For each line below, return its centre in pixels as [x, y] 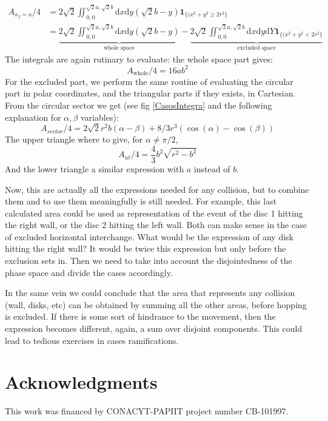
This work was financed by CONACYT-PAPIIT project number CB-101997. [147, 411]
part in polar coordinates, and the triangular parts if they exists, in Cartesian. [150, 93]
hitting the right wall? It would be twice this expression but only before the [146, 248]
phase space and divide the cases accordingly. [89, 272]
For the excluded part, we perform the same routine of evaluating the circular [149, 81]
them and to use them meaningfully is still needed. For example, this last [141, 201]
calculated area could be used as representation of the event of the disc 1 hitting [154, 213]
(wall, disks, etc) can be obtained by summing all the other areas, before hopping [156, 304]
